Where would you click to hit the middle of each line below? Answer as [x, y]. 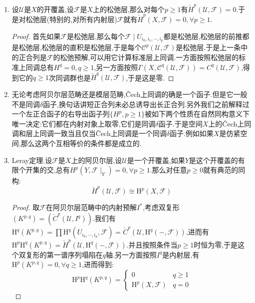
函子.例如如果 [191, 133]
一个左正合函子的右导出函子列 [61, 114]
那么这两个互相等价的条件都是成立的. [81, 143]
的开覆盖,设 [55, 9]
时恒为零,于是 [216, 244]
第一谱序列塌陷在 [75, 254]
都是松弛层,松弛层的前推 [203, 36]
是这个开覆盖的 [213, 160]
